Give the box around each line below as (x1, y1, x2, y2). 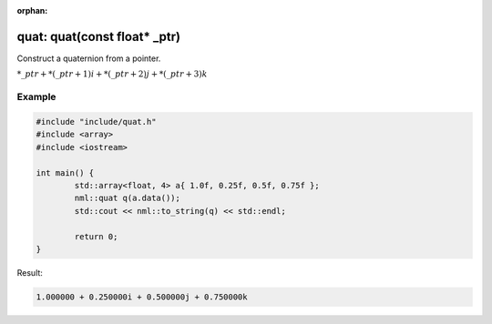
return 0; (74, 231, 118, 241)
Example (16, 91, 56, 104)
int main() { (36, 167, 95, 177)
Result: (16, 267, 43, 278)
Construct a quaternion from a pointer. (16, 53, 161, 64)
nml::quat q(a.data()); (74, 193, 181, 204)
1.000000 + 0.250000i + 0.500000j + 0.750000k (36, 291, 248, 302)
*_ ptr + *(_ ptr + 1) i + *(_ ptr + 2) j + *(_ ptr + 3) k (16, 69, 208, 79)
